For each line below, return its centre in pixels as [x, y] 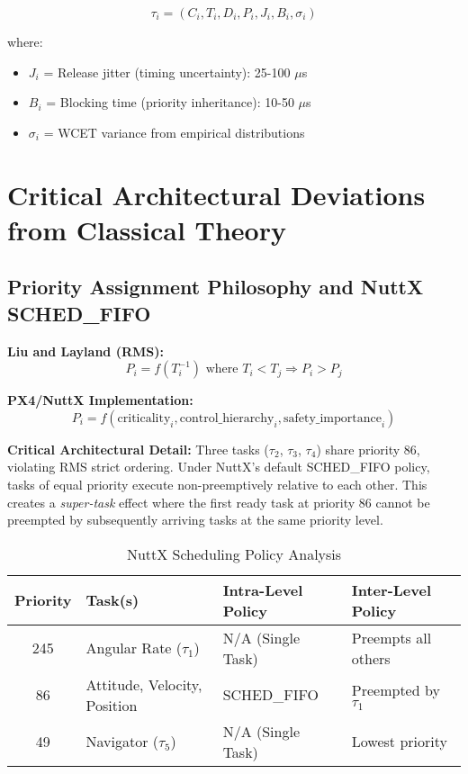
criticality [144, 418]
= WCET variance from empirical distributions [174, 132]
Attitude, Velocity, [144, 684]
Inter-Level [391, 589]
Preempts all [391, 637]
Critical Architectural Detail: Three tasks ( [138, 449]
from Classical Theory [147, 229]
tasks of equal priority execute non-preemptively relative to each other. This [217, 484]
